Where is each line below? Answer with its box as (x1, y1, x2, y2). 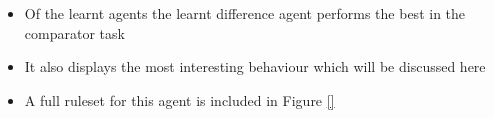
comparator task (24, 22, 125, 43)
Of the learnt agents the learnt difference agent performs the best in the (24, 3, 466, 23)
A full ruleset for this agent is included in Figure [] (24, 89, 335, 110)
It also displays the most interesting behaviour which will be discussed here (24, 56, 486, 77)
